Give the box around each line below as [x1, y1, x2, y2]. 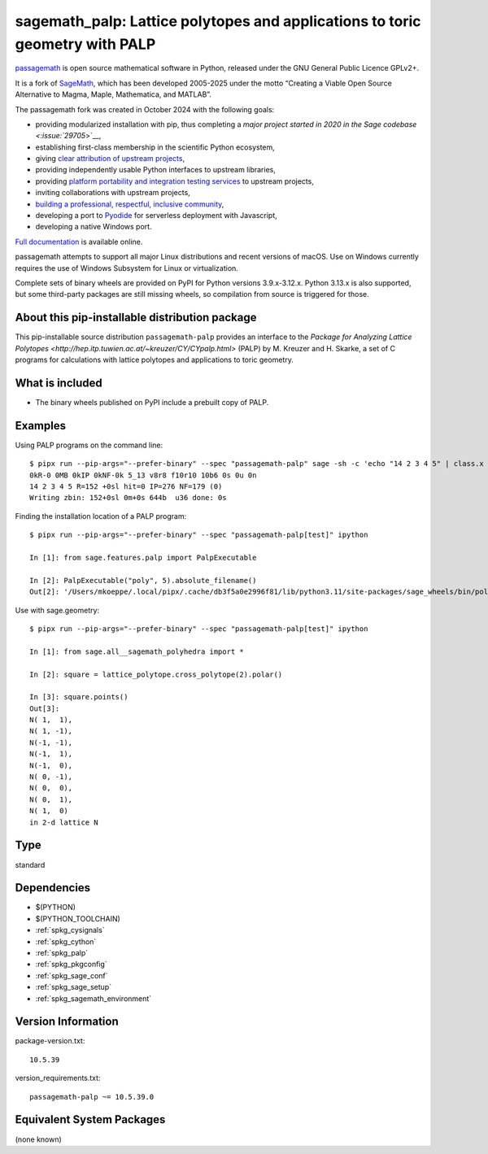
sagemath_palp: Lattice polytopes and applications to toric [15, 12, 422, 30]
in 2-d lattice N [29, 817, 98, 827]
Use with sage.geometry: [15, 605, 100, 615]
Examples [15, 419, 67, 433]
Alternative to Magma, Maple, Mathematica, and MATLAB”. [15, 89, 211, 99]
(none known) [15, 1134, 63, 1144]
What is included [15, 376, 103, 390]
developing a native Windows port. [35, 222, 152, 232]
